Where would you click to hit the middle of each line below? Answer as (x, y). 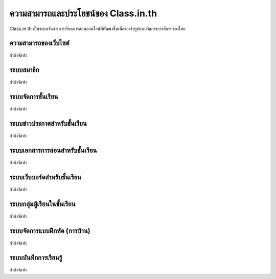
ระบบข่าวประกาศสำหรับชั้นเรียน (48, 123)
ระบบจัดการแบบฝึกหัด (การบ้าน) (50, 231)
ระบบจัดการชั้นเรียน (34, 97)
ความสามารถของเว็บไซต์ (40, 43)
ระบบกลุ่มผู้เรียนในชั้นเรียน (43, 204)
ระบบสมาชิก (24, 70)
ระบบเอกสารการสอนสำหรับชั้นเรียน (53, 150)
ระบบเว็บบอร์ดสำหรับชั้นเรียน (45, 177)
